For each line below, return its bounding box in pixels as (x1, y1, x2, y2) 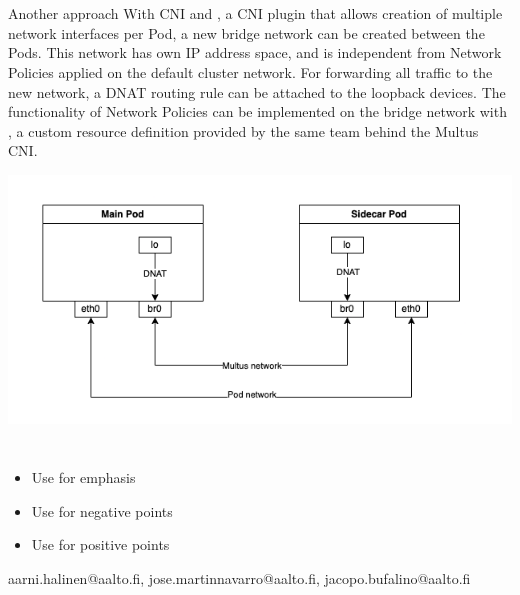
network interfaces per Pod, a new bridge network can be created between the (8, 22, 485, 43)
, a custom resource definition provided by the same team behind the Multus (8, 120, 479, 141)
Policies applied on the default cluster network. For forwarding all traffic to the (8, 61, 493, 82)
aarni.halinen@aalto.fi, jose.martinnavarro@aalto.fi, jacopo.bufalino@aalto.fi (8, 567, 471, 588)
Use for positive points (31, 534, 170, 555)
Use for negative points (31, 500, 173, 521)
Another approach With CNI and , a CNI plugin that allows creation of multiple (8, 3, 503, 24)
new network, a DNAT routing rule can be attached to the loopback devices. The (8, 81, 506, 102)
